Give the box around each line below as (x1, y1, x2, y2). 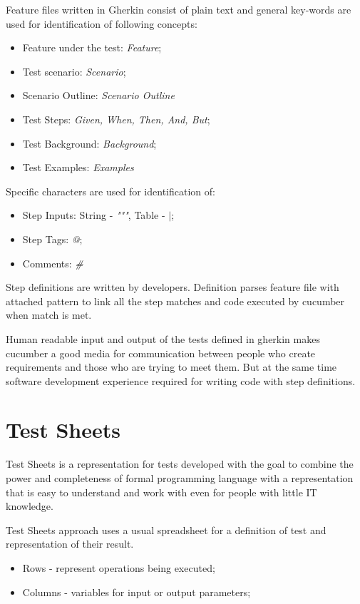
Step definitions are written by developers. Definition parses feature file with (6, 280, 339, 295)
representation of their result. (6, 536, 134, 551)
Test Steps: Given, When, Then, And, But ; (22, 111, 210, 126)
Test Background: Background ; (22, 135, 157, 150)
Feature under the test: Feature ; (22, 40, 162, 55)
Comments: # (22, 255, 83, 270)
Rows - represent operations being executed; (22, 560, 215, 575)
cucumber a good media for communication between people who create (6, 345, 316, 360)
